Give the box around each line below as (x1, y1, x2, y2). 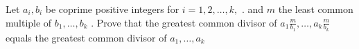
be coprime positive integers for (45, 2, 179, 16)
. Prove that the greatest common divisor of (91, 15, 277, 29)
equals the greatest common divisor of (6, 30, 167, 44)
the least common (278, 2, 353, 16)
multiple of (6, 15, 52, 29)
